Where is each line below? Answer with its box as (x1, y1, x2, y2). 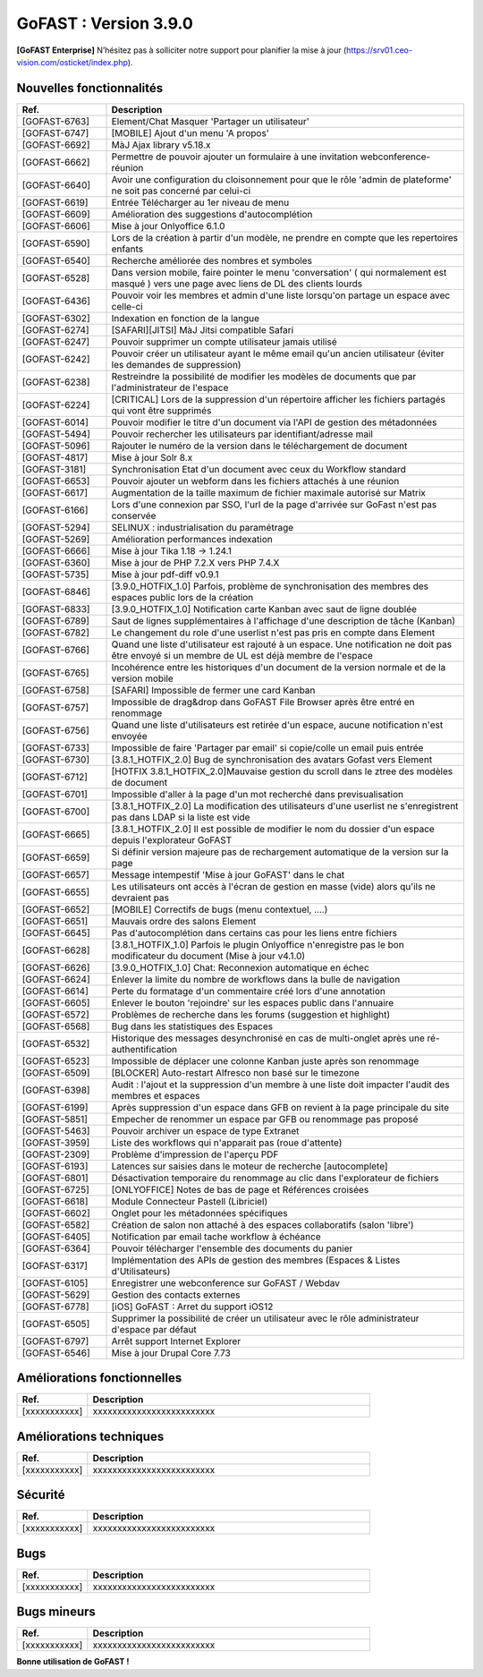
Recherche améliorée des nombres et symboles (111, 254, 313, 267)
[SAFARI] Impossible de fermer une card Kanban (111, 684, 316, 696)
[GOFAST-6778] (21, 1300, 89, 1313)
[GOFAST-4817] (21, 451, 89, 464)
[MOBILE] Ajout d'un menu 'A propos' (111, 126, 270, 139)
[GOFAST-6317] (21, 1259, 89, 1272)
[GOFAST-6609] (21, 208, 91, 220)
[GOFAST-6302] (21, 311, 90, 324)
